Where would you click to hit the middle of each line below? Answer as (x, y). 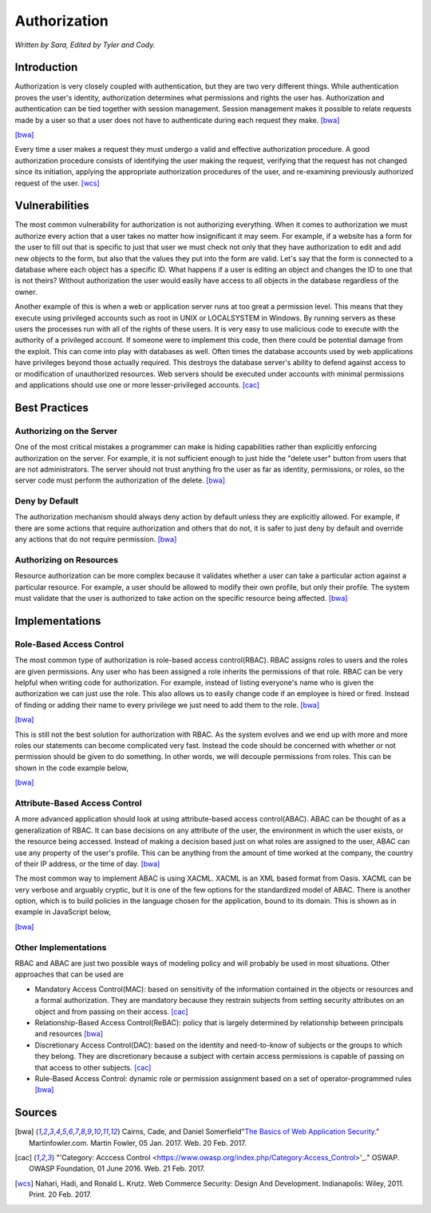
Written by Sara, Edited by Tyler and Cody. (85, 45)
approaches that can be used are (69, 974)
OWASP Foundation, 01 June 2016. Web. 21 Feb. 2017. (117, 1169)
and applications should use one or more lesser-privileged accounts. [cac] (137, 384)
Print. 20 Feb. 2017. (60, 1195)
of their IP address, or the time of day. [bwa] (87, 864)
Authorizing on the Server (66, 431)
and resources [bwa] (69, 1034)
